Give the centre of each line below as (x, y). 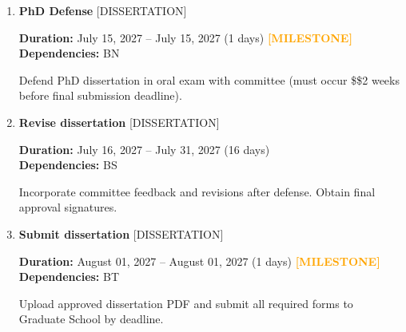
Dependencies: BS (68, 165)
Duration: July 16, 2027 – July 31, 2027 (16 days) (144, 149)
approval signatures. (68, 207)
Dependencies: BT (69, 277)
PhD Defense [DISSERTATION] (103, 10)
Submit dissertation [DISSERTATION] (121, 233)
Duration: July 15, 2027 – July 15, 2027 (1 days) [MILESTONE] (185, 37)
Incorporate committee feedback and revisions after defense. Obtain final (197, 191)
